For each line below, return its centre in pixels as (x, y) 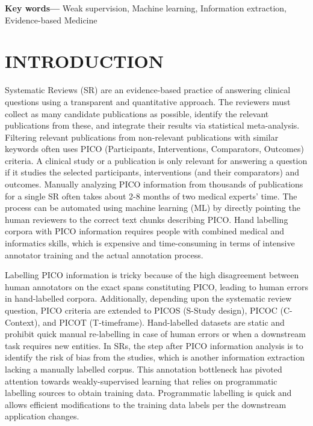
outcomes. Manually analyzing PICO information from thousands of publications (154, 184)
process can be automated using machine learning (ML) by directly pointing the (153, 208)
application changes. (42, 416)
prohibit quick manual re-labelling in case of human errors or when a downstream (155, 334)
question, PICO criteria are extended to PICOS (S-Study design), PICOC (141, 310)
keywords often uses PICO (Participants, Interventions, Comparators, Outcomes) (154, 149)
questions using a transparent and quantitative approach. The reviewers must (148, 101)
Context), (23, 322)
